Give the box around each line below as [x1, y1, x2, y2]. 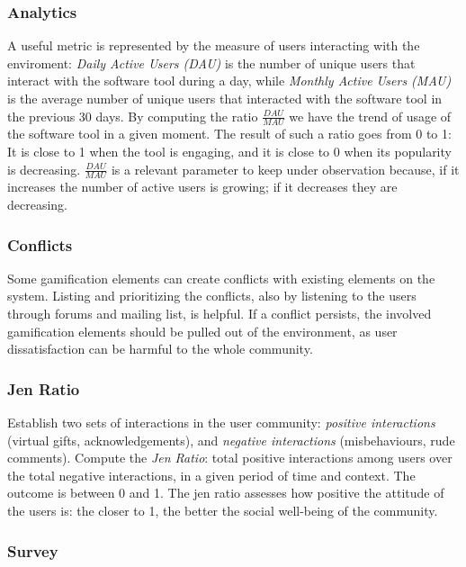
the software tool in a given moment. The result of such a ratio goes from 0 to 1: [7, 124, 452, 143]
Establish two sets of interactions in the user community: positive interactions [7, 413, 435, 432]
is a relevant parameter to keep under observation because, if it [111, 159, 460, 178]
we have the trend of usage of [289, 106, 452, 125]
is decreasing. [7, 159, 81, 178]
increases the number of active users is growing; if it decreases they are [7, 177, 398, 196]
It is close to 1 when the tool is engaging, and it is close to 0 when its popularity [7, 142, 452, 161]
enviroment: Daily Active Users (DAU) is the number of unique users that [7, 53, 416, 72]
